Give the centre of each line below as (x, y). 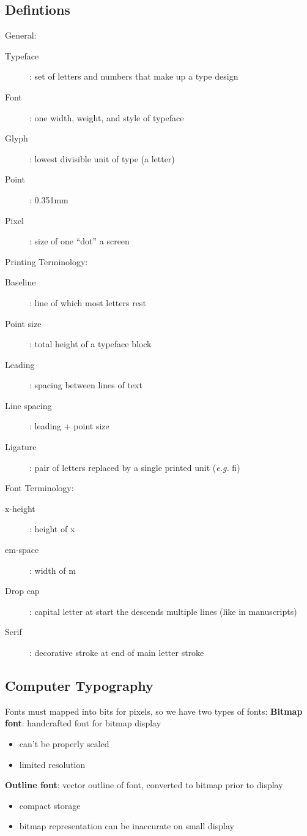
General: (21, 35)
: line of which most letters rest (88, 302)
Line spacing (28, 405)
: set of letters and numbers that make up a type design (134, 76)
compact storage (50, 805)
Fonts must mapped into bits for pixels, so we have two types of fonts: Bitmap (154, 711)
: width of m (53, 570)
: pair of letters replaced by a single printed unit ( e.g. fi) (135, 467)
